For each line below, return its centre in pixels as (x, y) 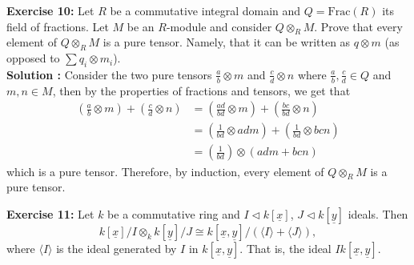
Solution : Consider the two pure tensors (109, 74)
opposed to (33, 58)
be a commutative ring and (174, 213)
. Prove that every (358, 26)
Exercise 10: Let (50, 10)
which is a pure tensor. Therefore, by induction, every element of (165, 171)
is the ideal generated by (117, 248)
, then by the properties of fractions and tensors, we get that (201, 90)
